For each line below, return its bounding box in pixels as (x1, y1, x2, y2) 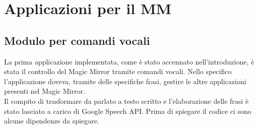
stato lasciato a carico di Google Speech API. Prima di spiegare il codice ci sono (4, 105, 251, 116)
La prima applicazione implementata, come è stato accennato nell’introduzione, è (4, 56, 254, 67)
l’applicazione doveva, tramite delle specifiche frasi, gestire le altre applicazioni (4, 76, 246, 86)
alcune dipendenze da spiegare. (4, 115, 99, 126)
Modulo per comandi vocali (4, 32, 150, 48)
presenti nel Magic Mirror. (4, 86, 85, 96)
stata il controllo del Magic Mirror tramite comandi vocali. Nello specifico (4, 66, 232, 77)
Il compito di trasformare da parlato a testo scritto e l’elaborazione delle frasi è (4, 95, 249, 106)
